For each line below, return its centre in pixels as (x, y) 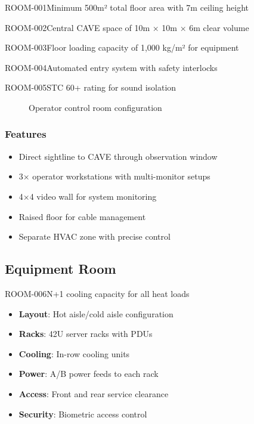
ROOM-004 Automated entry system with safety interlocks (111, 67)
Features (26, 134)
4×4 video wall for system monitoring (88, 196)
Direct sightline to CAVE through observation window (118, 156)
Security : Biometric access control (83, 414)
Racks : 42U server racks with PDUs (86, 334)
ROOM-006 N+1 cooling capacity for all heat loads (97, 293)
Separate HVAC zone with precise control (95, 236)
